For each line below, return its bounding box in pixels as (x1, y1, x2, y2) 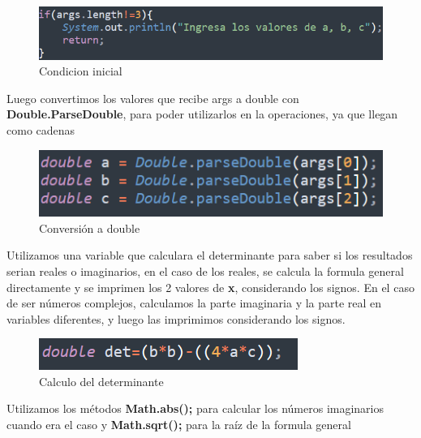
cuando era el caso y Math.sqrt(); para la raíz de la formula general (6, 416, 351, 433)
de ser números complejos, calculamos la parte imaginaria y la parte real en (6, 294, 382, 311)
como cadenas (6, 122, 75, 139)
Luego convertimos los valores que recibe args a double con (6, 89, 299, 106)
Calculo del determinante (39, 372, 164, 389)
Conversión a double (39, 219, 140, 236)
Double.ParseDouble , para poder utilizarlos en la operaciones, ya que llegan (6, 105, 398, 122)
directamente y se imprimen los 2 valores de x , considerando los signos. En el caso (6, 278, 415, 295)
